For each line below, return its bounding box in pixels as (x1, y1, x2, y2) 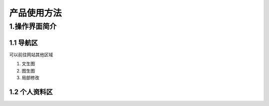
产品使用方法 (9, 7, 62, 18)
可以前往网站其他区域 (9, 51, 53, 57)
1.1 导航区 (9, 38, 38, 47)
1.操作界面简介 (9, 22, 57, 31)
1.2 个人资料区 (9, 88, 53, 96)
